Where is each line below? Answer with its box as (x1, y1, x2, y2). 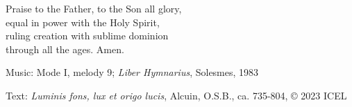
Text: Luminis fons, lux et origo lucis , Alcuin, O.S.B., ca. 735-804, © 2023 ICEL (6, 88, 347, 102)
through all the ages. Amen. (6, 41, 124, 56)
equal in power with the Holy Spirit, (6, 14, 160, 29)
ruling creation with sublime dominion (6, 28, 169, 43)
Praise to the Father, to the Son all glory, (6, 1, 182, 15)
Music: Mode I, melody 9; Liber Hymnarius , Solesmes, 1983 (6, 65, 259, 79)
